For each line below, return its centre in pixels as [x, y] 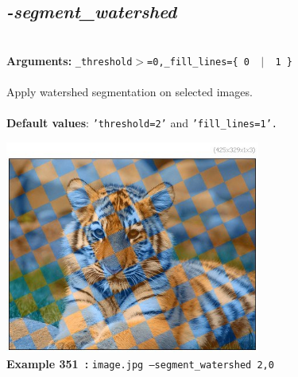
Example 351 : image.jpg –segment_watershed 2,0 [140, 364]
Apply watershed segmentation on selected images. [130, 92]
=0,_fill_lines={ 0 [198, 62]
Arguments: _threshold [70, 60]
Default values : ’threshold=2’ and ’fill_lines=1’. [142, 123]
